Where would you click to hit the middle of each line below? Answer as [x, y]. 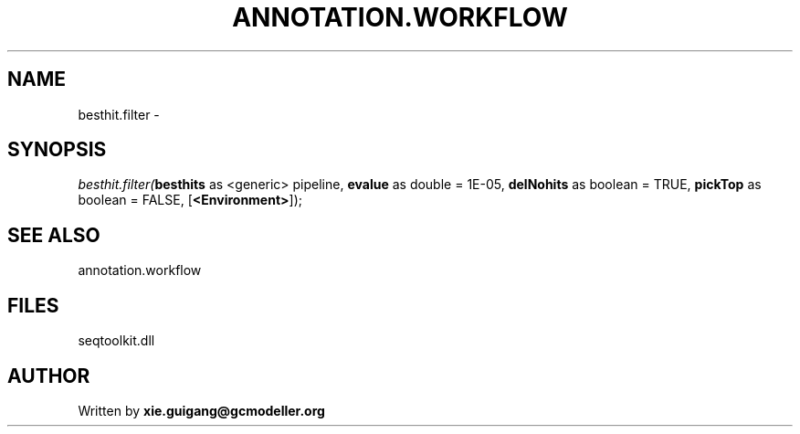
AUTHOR [49, 376]
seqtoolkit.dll [116, 341]
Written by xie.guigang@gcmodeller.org [201, 410]
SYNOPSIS [57, 150]
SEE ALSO [54, 235]
